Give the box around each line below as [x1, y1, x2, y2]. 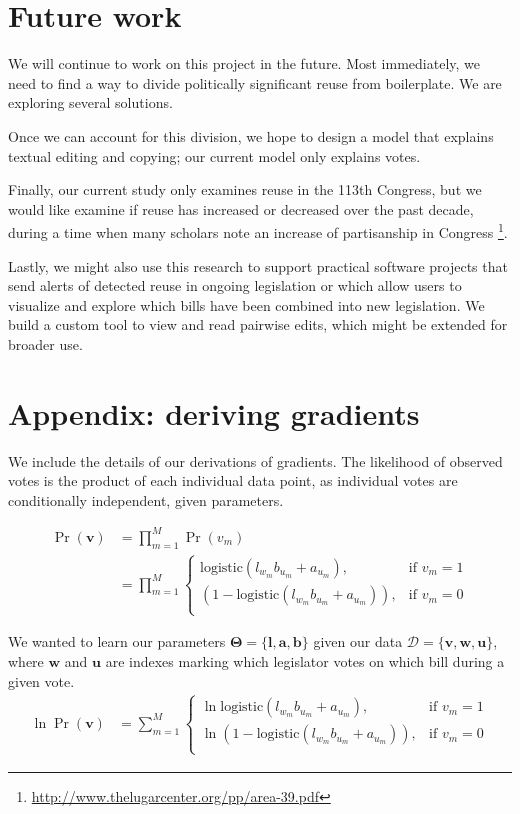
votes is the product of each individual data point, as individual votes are [8, 470, 458, 491]
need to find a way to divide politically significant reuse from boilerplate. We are [8, 72, 502, 93]
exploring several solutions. [8, 92, 173, 113]
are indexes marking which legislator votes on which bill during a [105, 650, 505, 671]
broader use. [8, 333, 83, 354]
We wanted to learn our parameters [8, 631, 226, 652]
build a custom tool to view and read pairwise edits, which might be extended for [8, 314, 508, 335]
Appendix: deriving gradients [8, 392, 420, 433]
